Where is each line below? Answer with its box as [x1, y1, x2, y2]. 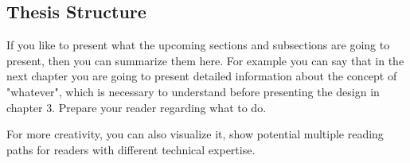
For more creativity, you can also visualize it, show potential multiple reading [6, 126, 384, 142]
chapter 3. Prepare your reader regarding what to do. [6, 99, 267, 115]
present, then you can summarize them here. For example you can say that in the [6, 52, 404, 68]
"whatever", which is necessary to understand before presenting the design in [6, 83, 380, 99]
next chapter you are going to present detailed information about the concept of [6, 68, 397, 84]
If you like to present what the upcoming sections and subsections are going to [6, 37, 390, 53]
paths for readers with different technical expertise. [6, 141, 256, 157]
